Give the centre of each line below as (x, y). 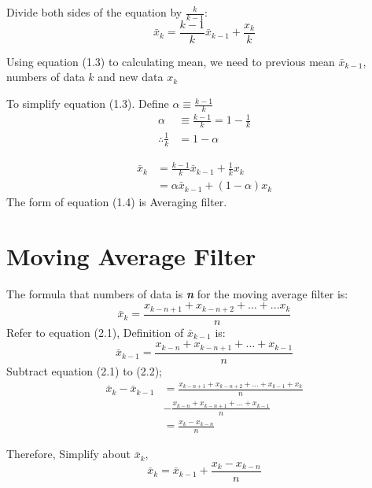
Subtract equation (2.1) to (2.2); (85, 370)
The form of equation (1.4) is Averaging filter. (117, 202)
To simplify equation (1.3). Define (88, 104)
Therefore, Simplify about (69, 454)
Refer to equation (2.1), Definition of (95, 332)
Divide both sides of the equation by (94, 12)
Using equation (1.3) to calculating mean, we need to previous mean (171, 61)
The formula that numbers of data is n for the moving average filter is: (177, 293)
